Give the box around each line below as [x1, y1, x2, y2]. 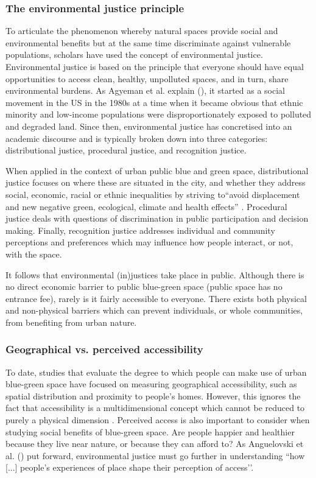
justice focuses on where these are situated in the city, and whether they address [5, 176, 306, 189]
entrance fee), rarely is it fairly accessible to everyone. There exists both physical [5, 292, 307, 304]
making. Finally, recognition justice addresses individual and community [5, 223, 275, 236]
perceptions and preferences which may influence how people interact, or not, [5, 236, 293, 248]
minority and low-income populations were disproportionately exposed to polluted [5, 108, 312, 121]
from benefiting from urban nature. [5, 315, 137, 328]
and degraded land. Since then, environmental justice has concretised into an [5, 119, 292, 132]
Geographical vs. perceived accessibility [5, 342, 203, 357]
